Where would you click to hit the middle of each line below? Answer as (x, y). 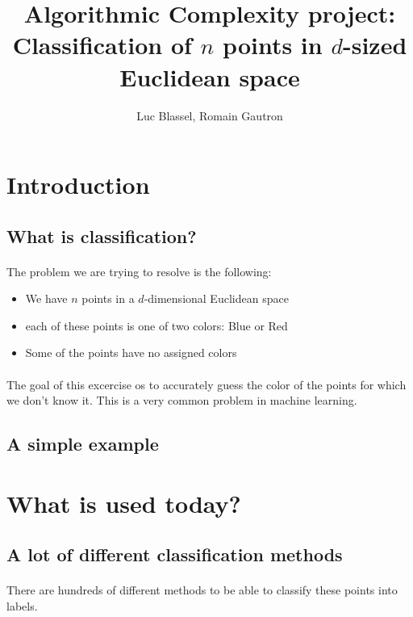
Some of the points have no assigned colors (131, 353)
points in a (108, 298)
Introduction (78, 185)
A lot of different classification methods (175, 554)
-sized (375, 45)
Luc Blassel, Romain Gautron (210, 115)
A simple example (83, 444)
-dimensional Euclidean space (216, 298)
